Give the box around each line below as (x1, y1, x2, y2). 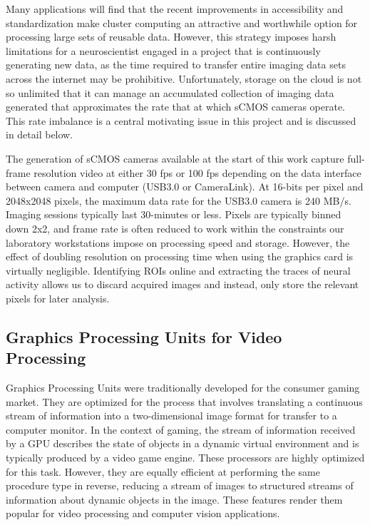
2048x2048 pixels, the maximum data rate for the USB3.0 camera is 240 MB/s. (6, 193, 351, 208)
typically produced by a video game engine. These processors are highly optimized (6, 450, 365, 465)
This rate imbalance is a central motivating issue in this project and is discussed (6, 113, 356, 128)
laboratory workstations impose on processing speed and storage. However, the (6, 235, 350, 250)
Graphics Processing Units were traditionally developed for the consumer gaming (6, 380, 360, 395)
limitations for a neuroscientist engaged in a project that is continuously (6, 43, 321, 58)
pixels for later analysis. (6, 290, 110, 305)
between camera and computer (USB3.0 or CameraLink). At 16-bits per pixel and (6, 179, 364, 194)
